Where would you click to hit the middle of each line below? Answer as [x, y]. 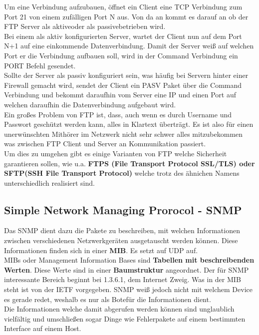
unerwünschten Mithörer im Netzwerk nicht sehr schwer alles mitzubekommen [124, 134]
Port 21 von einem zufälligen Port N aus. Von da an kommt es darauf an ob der [126, 16]
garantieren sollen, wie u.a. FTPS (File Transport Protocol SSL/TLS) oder [129, 163]
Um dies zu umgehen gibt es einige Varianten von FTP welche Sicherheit [116, 153]
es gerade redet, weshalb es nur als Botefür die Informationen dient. [108, 299]
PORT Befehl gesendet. [40, 65]
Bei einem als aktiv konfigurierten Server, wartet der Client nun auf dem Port [123, 36]
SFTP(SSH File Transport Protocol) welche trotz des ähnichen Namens [122, 173]
